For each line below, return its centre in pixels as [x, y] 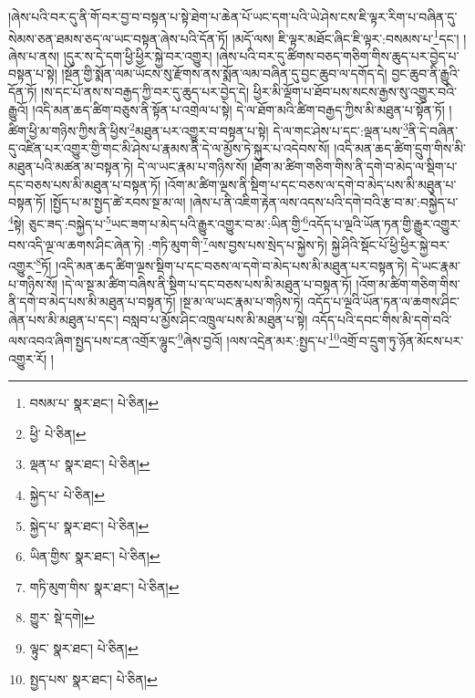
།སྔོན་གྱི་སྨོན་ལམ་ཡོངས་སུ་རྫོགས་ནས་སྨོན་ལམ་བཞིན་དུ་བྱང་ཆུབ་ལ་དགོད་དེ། [224, 73]
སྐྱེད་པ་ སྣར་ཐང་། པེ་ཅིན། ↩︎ [89, 525]
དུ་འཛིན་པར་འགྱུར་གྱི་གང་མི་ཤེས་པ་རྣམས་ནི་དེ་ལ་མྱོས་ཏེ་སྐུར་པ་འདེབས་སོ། [169, 148]
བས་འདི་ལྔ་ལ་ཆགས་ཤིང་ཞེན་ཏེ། [76, 244]
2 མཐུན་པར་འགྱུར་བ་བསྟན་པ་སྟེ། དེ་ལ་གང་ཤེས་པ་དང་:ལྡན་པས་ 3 [269, 129]
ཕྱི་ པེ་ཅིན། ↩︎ [58, 433]
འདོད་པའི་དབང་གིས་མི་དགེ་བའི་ [382, 319]
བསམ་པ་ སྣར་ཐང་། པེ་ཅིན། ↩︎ [94, 403]
